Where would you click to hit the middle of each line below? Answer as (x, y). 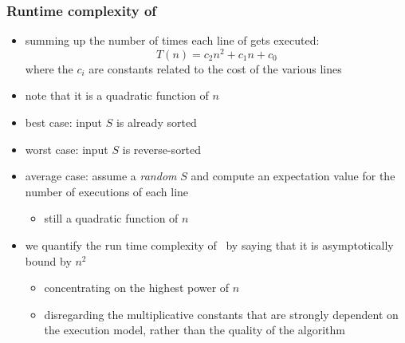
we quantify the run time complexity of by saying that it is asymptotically (209, 245)
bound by (48, 260)
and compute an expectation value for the (293, 176)
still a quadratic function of (111, 218)
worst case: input (67, 149)
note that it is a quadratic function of (117, 95)
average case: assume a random (101, 176)
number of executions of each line (107, 191)
